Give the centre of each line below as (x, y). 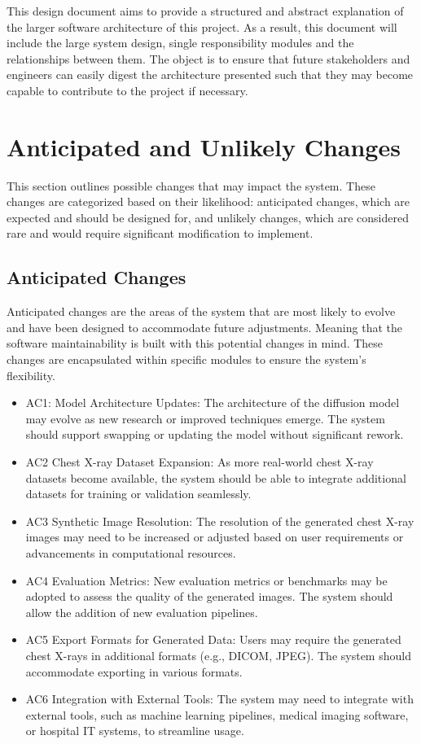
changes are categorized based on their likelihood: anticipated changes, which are (208, 201)
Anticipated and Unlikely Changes (204, 146)
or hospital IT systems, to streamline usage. (135, 731)
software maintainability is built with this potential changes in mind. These (195, 343)
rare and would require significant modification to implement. (160, 233)
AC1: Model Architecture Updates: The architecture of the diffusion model (213, 403)
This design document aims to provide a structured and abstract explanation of (205, 11)
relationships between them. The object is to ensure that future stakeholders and (208, 58)
